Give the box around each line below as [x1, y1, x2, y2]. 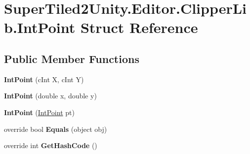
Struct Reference [80, 17, 198, 37]
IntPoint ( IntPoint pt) [4, 107, 75, 117]
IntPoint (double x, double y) [4, 91, 97, 101]
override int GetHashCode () [4, 140, 97, 151]
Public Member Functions [4, 51, 139, 66]
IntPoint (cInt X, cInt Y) [4, 74, 84, 84]
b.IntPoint [4, 17, 76, 37]
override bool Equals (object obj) [4, 123, 107, 134]
